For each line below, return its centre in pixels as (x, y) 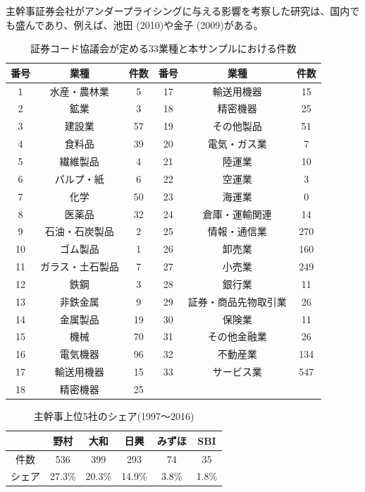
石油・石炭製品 (79, 231)
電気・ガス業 (237, 144)
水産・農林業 (79, 91)
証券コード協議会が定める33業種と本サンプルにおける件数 (163, 48)
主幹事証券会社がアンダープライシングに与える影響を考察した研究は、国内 (178, 11)
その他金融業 (237, 336)
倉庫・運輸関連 (237, 214)
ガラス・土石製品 (80, 266)
